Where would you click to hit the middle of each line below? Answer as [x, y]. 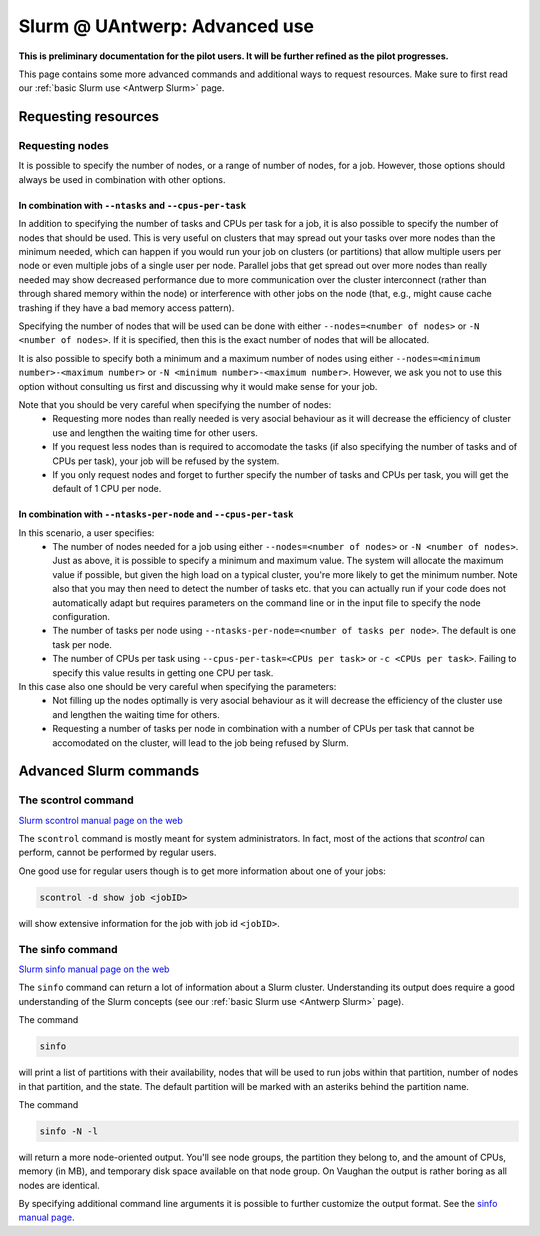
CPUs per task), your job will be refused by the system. [166, 461]
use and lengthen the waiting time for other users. [155, 432]
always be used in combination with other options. [122, 179]
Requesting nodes [63, 146]
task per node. [82, 644]
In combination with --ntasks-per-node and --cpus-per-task [156, 514]
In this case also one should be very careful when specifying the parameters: [177, 686]
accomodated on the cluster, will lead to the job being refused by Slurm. [200, 742]
